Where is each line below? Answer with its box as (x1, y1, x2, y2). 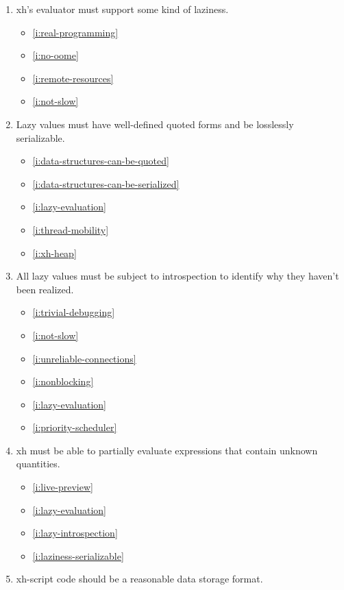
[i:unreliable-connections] (32, 351, 136, 365)
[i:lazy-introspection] (32, 526, 118, 540)
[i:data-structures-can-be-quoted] (32, 153, 169, 168)
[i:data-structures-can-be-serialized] (32, 176, 180, 190)
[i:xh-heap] (32, 245, 77, 260)
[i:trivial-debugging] (32, 305, 115, 319)
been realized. (16, 282, 74, 296)
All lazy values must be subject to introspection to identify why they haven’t (16, 269, 339, 283)
